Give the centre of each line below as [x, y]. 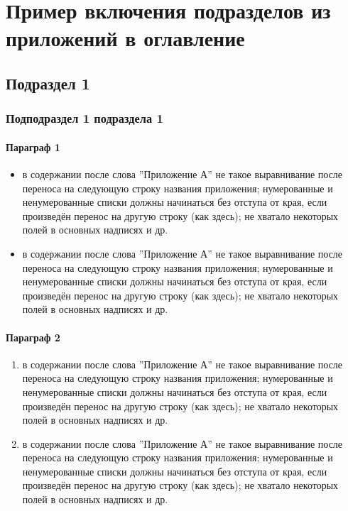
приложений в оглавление [125, 38]
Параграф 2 [33, 337]
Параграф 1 [33, 147]
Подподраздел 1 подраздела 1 [85, 118]
